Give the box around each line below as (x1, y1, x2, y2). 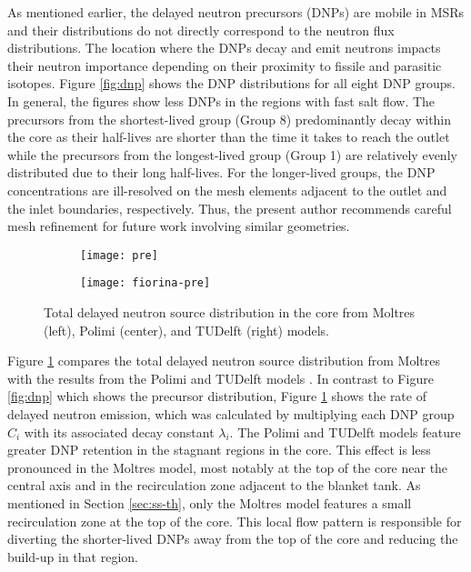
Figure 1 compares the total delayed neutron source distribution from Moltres (7, 351, 441, 370)
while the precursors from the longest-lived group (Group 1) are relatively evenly (7, 145, 457, 164)
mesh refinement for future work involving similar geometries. (7, 216, 350, 236)
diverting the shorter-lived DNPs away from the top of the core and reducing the (7, 529, 458, 548)
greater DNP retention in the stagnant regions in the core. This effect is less (7, 440, 431, 459)
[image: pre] (80, 248, 158, 262)
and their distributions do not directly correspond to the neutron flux (7, 20, 395, 39)
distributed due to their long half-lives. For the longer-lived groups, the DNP (7, 163, 436, 182)
